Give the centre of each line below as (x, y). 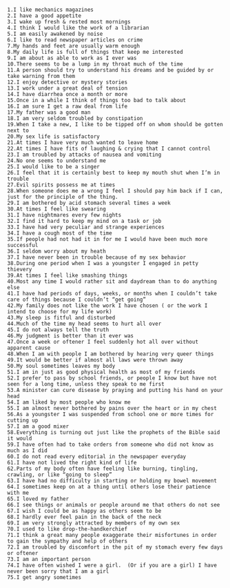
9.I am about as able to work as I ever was (72, 58)
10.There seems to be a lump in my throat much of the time (95, 64)
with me (18, 493)
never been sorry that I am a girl (58, 571)
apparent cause (29, 348)
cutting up (23, 420)
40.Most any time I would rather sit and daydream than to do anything (112, 282)
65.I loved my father (38, 499)
